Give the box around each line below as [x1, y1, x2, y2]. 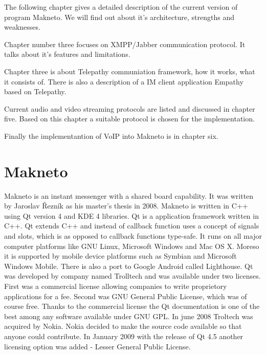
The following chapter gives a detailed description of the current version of [4, 2, 238, 12]
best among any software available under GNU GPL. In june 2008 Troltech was [4, 310, 253, 321]
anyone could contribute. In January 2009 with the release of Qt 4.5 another [4, 330, 243, 341]
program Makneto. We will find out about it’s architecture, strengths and [4, 11, 235, 22]
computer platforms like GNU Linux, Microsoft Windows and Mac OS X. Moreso [4, 240, 259, 251]
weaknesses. [4, 22, 40, 32]
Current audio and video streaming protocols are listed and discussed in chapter [4, 103, 255, 114]
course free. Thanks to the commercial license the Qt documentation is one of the [4, 301, 260, 311]
